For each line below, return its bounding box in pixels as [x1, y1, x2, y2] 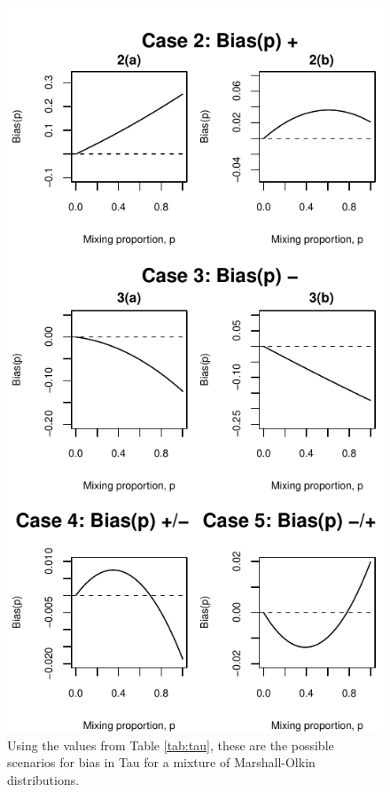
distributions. [7, 770, 80, 788]
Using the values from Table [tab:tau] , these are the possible [7, 735, 334, 754]
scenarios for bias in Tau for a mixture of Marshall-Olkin [7, 753, 316, 772]
